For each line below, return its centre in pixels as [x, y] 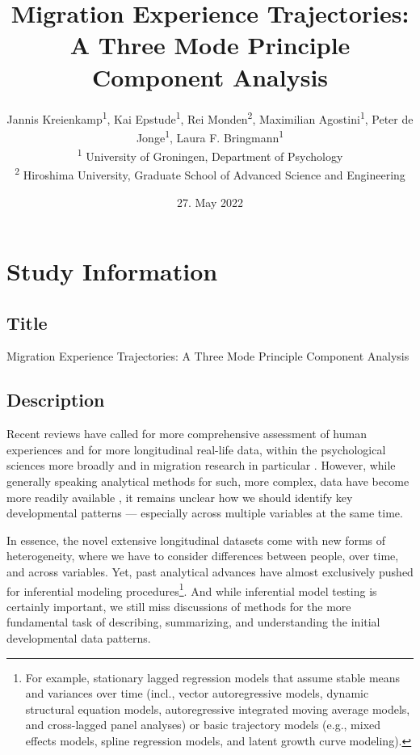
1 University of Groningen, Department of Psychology [210, 155]
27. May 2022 [210, 202]
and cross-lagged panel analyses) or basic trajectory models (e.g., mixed [203, 725]
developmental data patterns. [79, 638]
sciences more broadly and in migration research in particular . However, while [201, 465]
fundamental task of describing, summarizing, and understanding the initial [193, 622]
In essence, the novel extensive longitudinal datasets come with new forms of [196, 540]
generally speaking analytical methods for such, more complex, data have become [208, 481]
